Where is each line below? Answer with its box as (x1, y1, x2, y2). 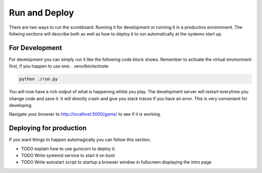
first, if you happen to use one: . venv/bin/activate (9, 63, 109, 69)
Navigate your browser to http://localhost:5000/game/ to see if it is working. (9, 111, 161, 117)
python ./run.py (19, 76, 58, 82)
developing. (9, 102, 33, 108)
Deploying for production (9, 124, 87, 132)
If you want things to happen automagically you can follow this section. (9, 137, 151, 143)
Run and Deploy (9, 7, 74, 18)
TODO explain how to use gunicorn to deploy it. (21, 146, 116, 152)
